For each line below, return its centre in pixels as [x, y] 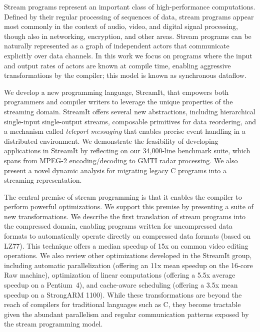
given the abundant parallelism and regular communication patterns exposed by [126, 314]
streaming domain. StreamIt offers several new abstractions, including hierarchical [130, 111]
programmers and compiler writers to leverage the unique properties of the [118, 102]
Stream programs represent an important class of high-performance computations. [130, 6]
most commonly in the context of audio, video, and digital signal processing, [121, 26]
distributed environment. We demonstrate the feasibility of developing [111, 141]
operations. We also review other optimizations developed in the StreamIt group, [128, 255]
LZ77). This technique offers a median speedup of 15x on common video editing [126, 245]
